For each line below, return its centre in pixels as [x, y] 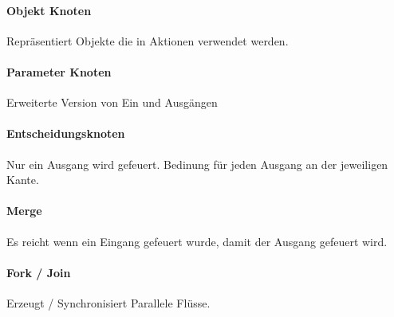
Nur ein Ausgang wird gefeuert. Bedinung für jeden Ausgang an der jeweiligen [197, 164]
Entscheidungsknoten [66, 133]
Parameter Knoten [59, 71]
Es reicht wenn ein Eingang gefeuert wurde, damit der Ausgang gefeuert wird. [197, 241]
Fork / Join [39, 272]
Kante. [23, 180]
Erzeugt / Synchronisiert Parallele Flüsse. [108, 302]
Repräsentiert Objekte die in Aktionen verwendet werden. [148, 40]
